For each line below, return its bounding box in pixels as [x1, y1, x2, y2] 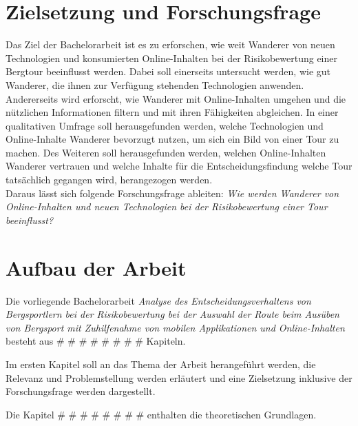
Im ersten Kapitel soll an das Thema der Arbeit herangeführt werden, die [6, 356, 316, 371]
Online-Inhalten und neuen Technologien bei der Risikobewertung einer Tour [6, 199, 328, 214]
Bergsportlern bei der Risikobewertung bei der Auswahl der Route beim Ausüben [6, 307, 339, 321]
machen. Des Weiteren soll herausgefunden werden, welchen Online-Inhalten [6, 145, 326, 159]
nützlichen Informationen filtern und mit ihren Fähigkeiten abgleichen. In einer [6, 105, 339, 119]
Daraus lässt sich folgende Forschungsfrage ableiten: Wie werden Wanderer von [6, 185, 339, 200]
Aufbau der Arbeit [6, 253, 187, 281]
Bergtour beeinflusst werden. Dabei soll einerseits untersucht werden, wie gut [6, 64, 331, 79]
